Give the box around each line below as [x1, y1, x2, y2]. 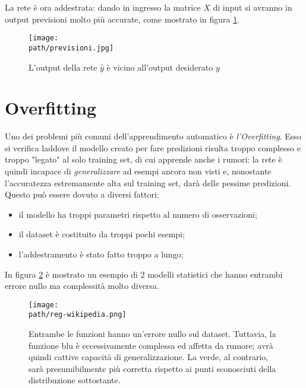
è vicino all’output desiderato [106, 61, 213, 73]
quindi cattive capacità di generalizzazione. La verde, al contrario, [29, 351, 269, 363]
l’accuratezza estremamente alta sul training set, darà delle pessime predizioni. [5, 176, 291, 189]
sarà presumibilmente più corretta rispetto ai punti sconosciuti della [29, 362, 276, 374]
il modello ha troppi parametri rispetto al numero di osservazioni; [18, 208, 257, 220]
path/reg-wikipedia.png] [29, 310, 127, 319]
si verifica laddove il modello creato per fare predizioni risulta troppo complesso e [5, 141, 301, 154]
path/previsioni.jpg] [29, 43, 114, 52]
